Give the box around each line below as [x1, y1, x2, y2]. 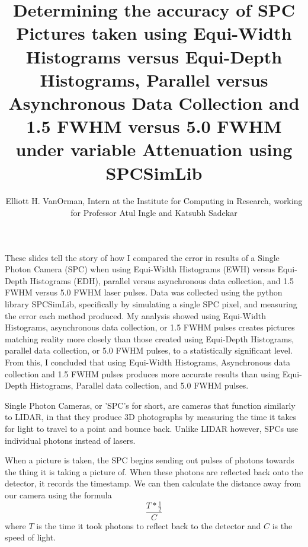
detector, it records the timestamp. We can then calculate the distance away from [5, 477, 301, 489]
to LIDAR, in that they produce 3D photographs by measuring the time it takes [5, 411, 297, 423]
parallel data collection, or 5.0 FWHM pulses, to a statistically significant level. [5, 344, 293, 357]
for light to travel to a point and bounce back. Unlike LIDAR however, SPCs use [5, 422, 299, 434]
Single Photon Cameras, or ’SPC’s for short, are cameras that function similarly [5, 399, 296, 411]
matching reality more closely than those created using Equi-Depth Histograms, [5, 332, 294, 345]
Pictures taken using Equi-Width [16, 21, 292, 45]
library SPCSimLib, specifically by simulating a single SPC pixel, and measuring [5, 298, 297, 310]
